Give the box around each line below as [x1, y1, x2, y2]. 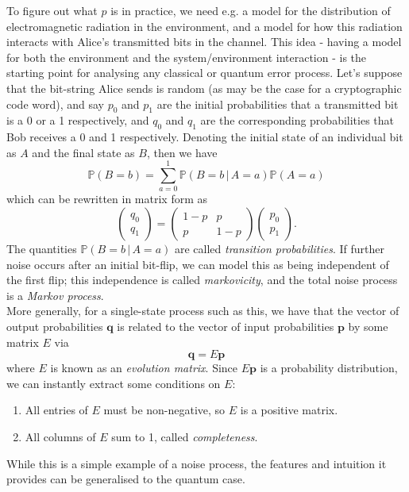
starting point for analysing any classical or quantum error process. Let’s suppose [6, 64, 403, 81]
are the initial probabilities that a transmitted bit [156, 95, 399, 112]
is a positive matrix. [240, 402, 338, 418]
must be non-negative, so [103, 402, 226, 418]
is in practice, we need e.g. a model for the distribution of [110, 2, 391, 18]
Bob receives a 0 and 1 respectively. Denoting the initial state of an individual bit [6, 129, 403, 145]
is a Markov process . [6, 286, 104, 303]
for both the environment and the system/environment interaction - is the [6, 48, 367, 65]
